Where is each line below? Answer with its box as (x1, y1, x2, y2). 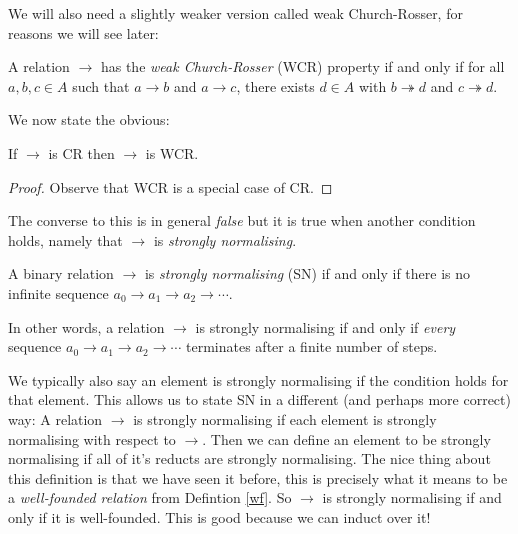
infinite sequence (8, 282, 109, 303)
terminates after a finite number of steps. (186, 336, 438, 357)
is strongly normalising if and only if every (195, 316, 456, 337)
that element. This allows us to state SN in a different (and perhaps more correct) (8, 389, 511, 410)
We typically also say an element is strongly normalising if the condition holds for (8, 369, 509, 390)
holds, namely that (8, 229, 123, 250)
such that (72, 75, 130, 96)
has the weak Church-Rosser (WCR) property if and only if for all (100, 56, 505, 77)
